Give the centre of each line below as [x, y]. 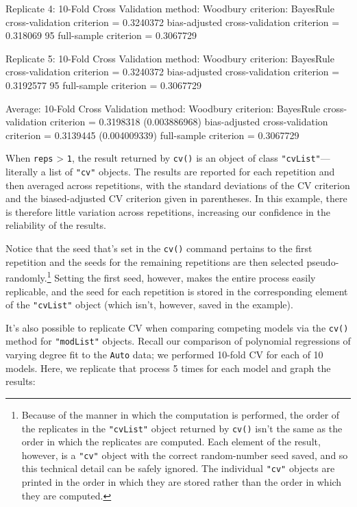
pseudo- [323, 261]
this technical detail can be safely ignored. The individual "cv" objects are [178, 468]
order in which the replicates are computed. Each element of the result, [171, 442]
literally [22, 171]
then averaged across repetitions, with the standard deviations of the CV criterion [178, 185]
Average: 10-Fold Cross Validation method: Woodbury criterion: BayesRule [163, 108]
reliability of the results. [56, 225]
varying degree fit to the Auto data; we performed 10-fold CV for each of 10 [164, 355]
